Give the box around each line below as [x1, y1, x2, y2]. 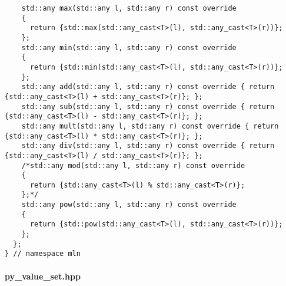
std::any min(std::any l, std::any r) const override [21, 43, 237, 52]
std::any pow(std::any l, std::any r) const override [21, 200, 237, 209]
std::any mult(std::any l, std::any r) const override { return [21, 121, 279, 130]
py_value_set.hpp [5, 269, 81, 282]
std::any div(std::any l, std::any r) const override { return [21, 142, 275, 150]
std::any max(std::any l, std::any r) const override [21, 4, 237, 12]
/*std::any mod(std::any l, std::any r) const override [21, 161, 245, 170]
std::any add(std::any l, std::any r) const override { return [21, 83, 275, 91]
